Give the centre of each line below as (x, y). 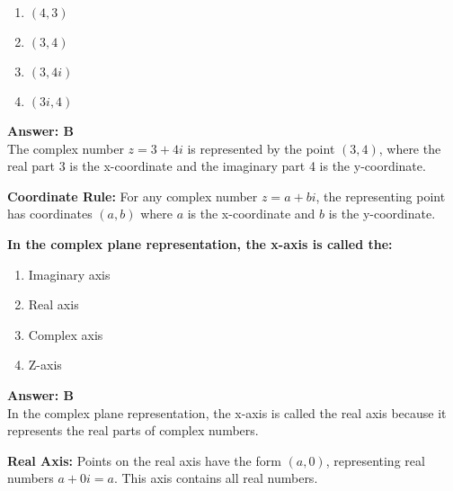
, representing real (375, 460)
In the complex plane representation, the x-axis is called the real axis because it (227, 412)
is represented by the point (261, 148)
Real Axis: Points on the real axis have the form (144, 460)
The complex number (66, 148)
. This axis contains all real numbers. (216, 478)
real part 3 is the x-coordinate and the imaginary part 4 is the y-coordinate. (217, 166)
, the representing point (381, 196)
